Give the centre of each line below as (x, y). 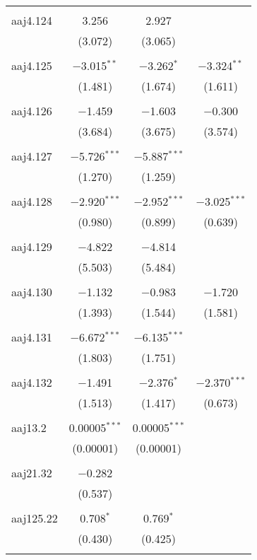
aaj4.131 (32, 337)
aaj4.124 (32, 20)
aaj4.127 (32, 156)
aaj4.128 (32, 201)
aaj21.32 (32, 473)
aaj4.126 (32, 111)
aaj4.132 (32, 382)
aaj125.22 (35, 518)
